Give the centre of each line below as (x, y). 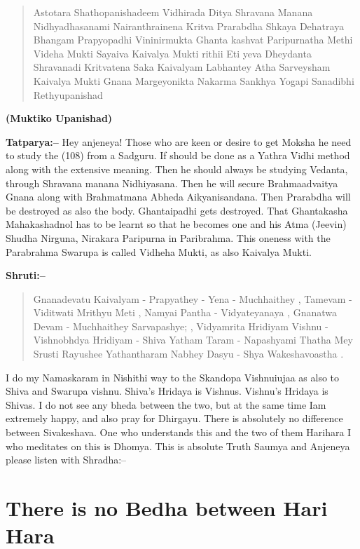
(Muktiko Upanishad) (59, 118)
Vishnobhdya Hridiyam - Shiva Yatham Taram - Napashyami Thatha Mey (193, 340)
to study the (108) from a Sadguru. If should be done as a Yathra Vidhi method (178, 155)
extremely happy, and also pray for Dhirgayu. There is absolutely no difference (174, 418)
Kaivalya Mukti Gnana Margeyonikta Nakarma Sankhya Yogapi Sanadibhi (194, 80)
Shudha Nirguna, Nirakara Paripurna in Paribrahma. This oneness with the (168, 237)
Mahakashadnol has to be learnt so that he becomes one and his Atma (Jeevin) (176, 224)
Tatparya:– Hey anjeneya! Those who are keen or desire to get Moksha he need (179, 141)
